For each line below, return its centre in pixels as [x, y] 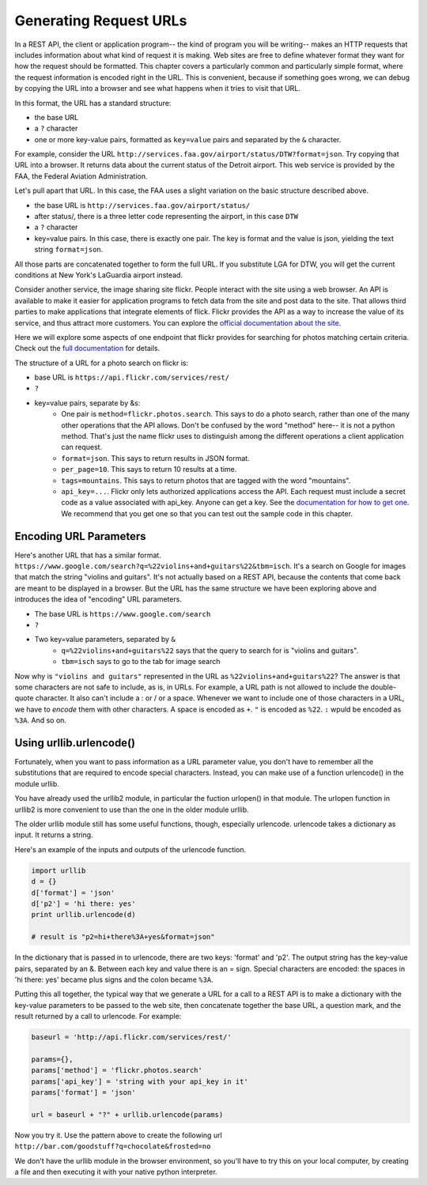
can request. [82, 447]
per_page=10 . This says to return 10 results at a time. [149, 470]
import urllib [59, 870]
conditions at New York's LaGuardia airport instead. [99, 275]
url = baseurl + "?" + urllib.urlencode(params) [127, 1114]
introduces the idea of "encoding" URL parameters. [98, 599]
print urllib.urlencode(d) [83, 915]
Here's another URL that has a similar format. [88, 555]
